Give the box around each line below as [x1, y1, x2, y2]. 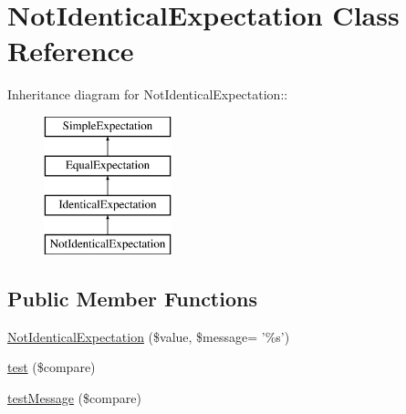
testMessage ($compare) [7, 388, 141, 408]
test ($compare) [7, 357, 96, 377]
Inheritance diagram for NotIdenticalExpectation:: [7, 85, 288, 104]
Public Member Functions [7, 285, 257, 313]
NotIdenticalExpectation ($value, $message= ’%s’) [7, 326, 290, 346]
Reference [7, 32, 134, 69]
